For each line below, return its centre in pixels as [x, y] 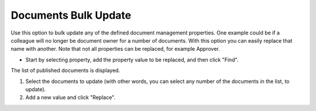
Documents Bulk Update [71, 15]
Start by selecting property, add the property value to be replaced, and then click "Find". [132, 60]
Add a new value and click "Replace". [71, 98]
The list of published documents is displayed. [65, 71]
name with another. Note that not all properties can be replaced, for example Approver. [116, 49]
